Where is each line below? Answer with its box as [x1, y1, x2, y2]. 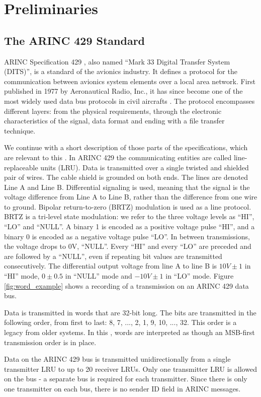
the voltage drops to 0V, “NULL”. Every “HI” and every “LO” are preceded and [4, 241, 251, 251]
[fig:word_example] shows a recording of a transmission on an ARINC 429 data [4, 280, 249, 291]
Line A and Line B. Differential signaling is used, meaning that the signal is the [4, 181, 250, 192]
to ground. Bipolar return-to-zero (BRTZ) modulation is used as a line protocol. [4, 201, 251, 212]
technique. [4, 125, 36, 136]
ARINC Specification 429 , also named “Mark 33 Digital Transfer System [4, 56, 230, 67]
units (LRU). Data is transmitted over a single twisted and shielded [40, 162, 249, 172]
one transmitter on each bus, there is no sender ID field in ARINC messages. [4, 383, 241, 393]
